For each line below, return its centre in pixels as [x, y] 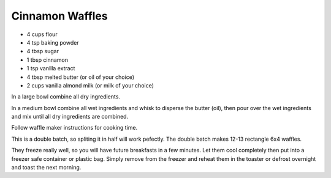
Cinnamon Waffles [59, 16]
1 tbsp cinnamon [48, 60]
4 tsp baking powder [53, 42]
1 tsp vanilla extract [51, 69]
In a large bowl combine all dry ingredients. [66, 97]
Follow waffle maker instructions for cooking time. [74, 128]
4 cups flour [42, 34]
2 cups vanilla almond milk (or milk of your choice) [90, 85]
